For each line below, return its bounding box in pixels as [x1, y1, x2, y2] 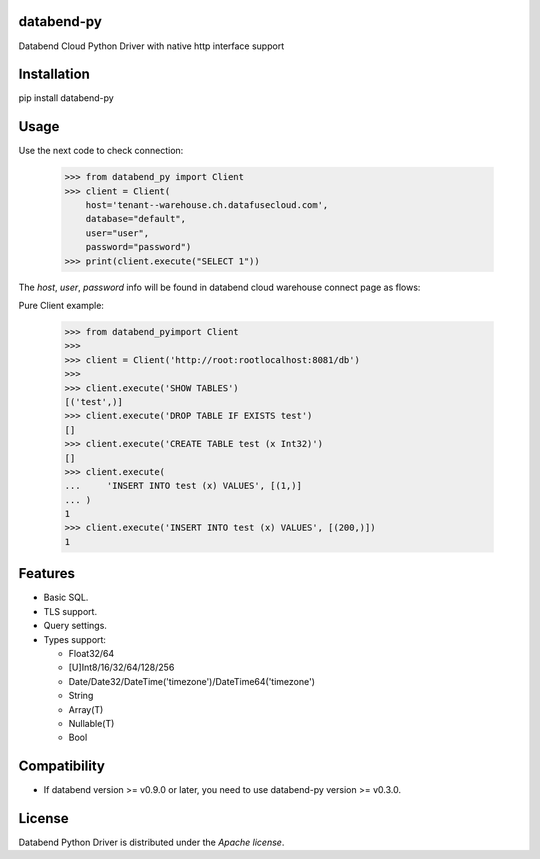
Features [18, 565, 75, 582]
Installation [18, 66, 90, 83]
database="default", [85, 213, 187, 225]
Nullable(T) [68, 717, 115, 729]
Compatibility [18, 758, 105, 775]
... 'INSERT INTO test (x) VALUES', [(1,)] [64, 480, 302, 492]
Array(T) [68, 703, 104, 715]
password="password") [85, 241, 192, 253]
